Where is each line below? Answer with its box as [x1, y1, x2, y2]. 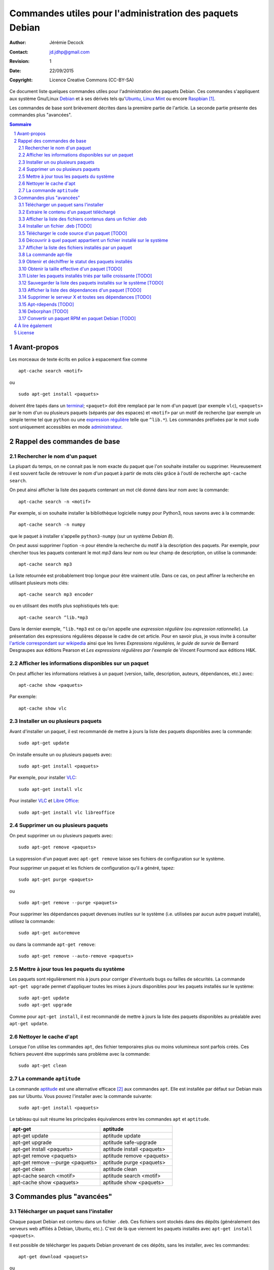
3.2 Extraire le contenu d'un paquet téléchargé [18, 209, 116, 215]
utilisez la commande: [9, 918, 55, 924]
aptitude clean [102, 1165, 137, 1172]
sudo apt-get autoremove [18, 930, 80, 936]
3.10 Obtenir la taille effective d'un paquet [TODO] [18, 266, 123, 272]
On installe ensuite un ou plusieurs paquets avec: [9, 751, 113, 757]
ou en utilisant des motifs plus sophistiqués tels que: [9, 602, 119, 609]
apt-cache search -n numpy [18, 522, 86, 528]
